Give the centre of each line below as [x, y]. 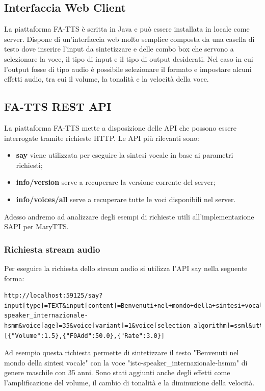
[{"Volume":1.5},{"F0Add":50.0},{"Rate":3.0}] [84, 336]
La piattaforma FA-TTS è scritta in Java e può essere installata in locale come [127, 29]
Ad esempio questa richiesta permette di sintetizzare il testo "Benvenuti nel [122, 352]
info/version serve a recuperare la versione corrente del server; [116, 182]
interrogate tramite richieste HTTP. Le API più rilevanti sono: [102, 138]
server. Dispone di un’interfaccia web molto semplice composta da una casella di [129, 39]
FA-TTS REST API [58, 106]
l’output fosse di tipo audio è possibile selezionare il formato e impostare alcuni [128, 69]
